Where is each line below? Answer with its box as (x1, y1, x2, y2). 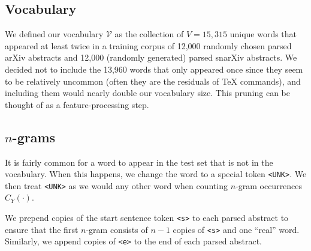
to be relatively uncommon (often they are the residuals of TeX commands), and (5, 74, 301, 87)
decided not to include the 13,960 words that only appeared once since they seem (5, 62, 303, 75)
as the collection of (114, 28, 184, 40)
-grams (12, 127, 56, 146)
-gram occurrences (235, 179, 303, 192)
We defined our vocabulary (5, 28, 104, 40)
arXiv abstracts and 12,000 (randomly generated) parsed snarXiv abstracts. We (5, 51, 297, 64)
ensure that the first (5, 223, 78, 235)
